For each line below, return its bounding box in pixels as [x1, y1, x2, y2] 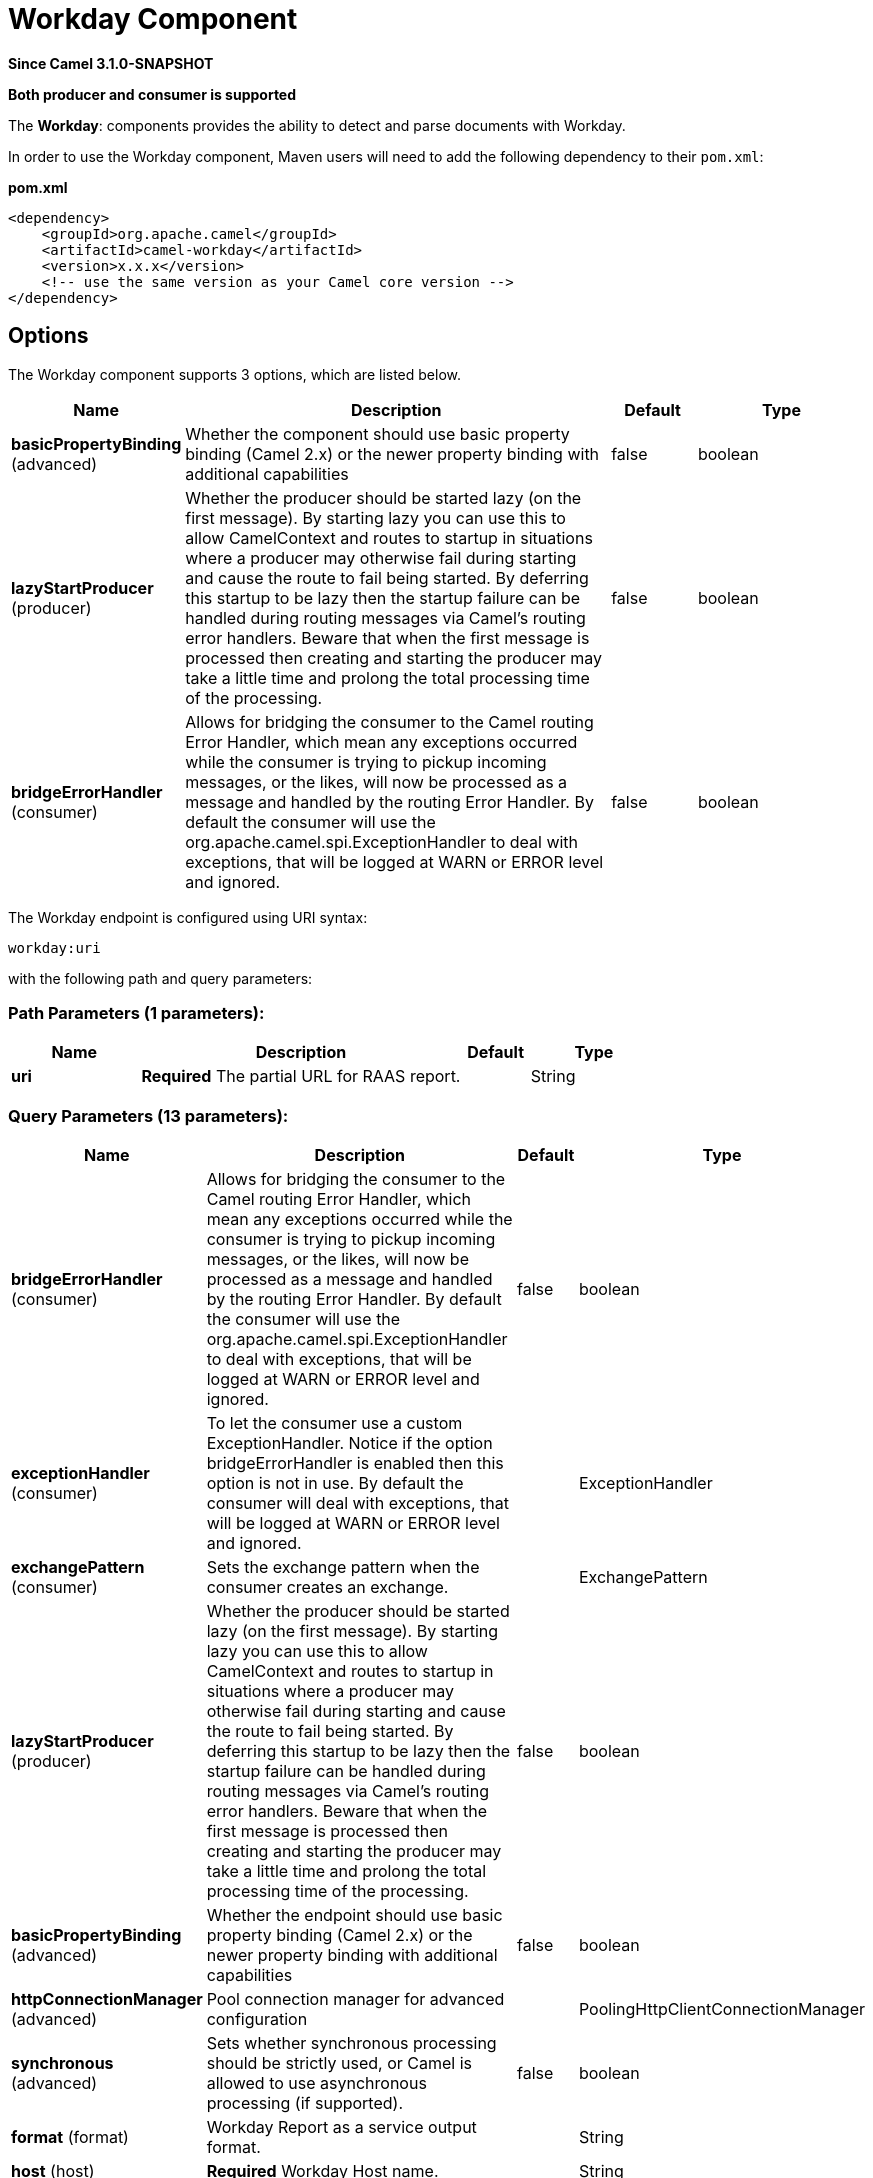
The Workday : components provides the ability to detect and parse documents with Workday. [8, 116, 626, 134]
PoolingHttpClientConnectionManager [578, 1999, 865, 2020]
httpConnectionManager [11, 1989, 203, 2010]
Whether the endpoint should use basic [206, 1905, 503, 1926]
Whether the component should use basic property [185, 423, 570, 444]
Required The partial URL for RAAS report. [141, 1066, 461, 1087]
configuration [206, 2009, 308, 2030]
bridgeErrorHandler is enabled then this [206, 1453, 504, 1474]
